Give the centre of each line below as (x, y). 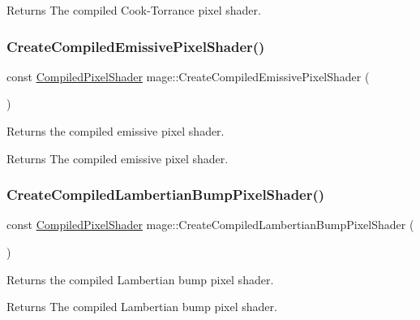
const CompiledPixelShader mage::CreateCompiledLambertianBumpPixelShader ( (210, 225)
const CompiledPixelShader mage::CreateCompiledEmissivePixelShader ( (188, 76)
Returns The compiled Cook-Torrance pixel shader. (134, 10)
